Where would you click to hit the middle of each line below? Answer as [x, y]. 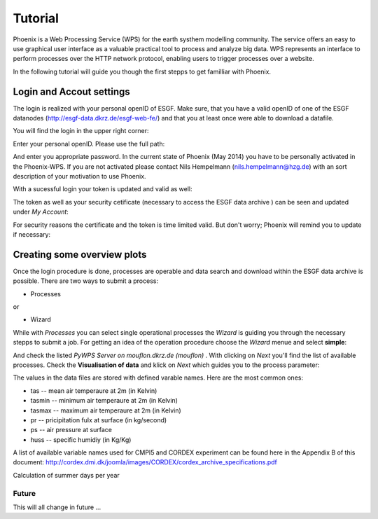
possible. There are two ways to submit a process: [86, 281]
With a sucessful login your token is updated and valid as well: [103, 189]
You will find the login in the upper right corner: [81, 131]
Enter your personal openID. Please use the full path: [89, 144]
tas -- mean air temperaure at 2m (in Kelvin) [94, 390]
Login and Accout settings [71, 91]
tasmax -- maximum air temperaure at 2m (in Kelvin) [106, 410]
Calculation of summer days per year [66, 475]
